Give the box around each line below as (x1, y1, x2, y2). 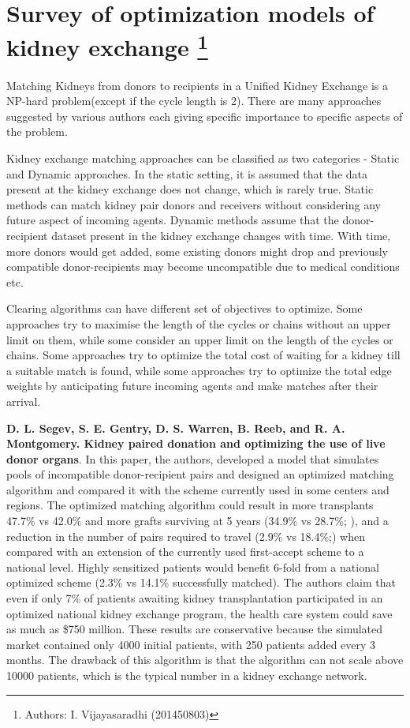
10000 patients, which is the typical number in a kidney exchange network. (6, 667, 367, 684)
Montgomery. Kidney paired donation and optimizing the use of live (6, 435, 386, 452)
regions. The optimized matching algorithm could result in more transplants (6, 497, 374, 513)
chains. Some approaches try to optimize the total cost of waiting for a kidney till (6, 347, 401, 363)
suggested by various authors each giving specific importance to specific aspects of (6, 107, 403, 124)
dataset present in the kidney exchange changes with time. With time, (51, 227, 391, 243)
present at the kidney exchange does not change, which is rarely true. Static (6, 181, 374, 197)
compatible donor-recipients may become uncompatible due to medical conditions (6, 258, 400, 275)
